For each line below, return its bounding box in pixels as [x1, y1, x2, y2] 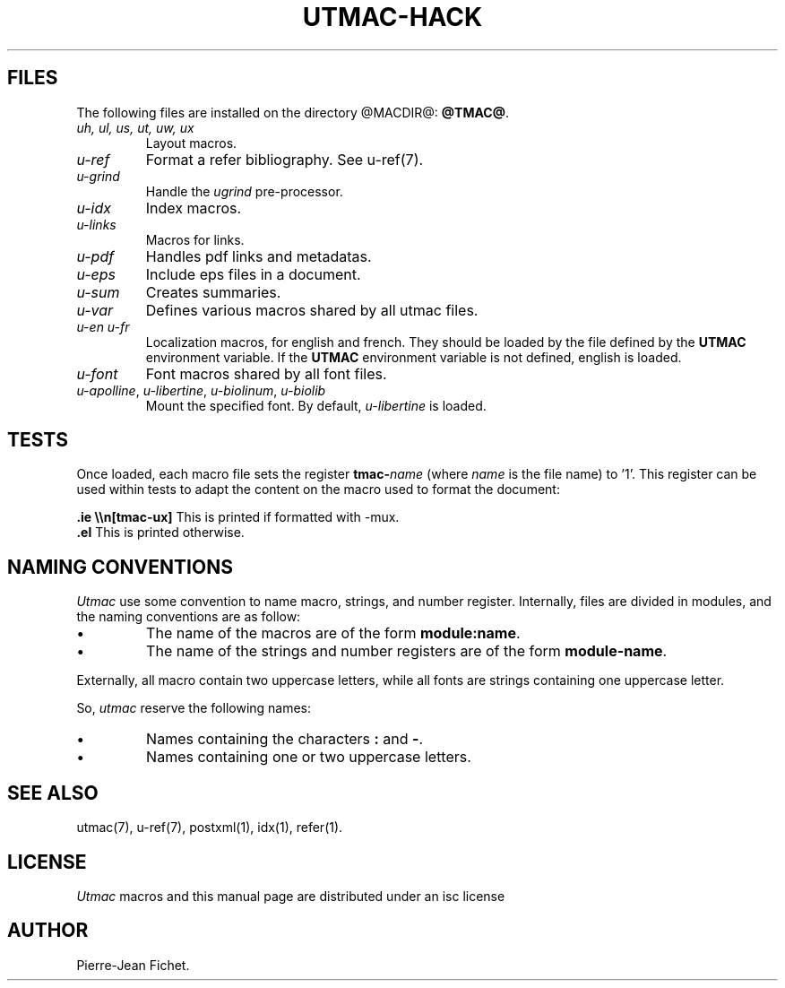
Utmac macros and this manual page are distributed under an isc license [76, 888, 505, 904]
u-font [76, 364, 118, 383]
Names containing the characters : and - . [146, 730, 424, 749]
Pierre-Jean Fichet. [76, 957, 190, 973]
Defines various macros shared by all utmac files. [145, 300, 479, 319]
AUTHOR [7, 919, 89, 942]
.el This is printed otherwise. [76, 524, 245, 541]
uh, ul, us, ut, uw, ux [76, 119, 194, 135]
